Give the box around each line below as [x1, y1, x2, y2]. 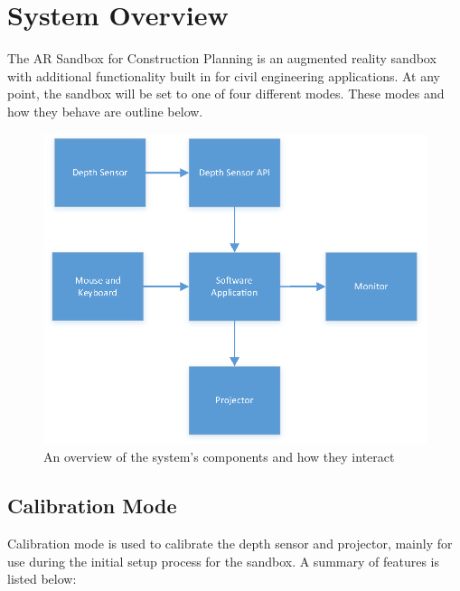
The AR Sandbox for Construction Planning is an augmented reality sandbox [7, 49, 437, 68]
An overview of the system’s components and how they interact [43, 447, 395, 466]
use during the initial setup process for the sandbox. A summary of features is [7, 551, 439, 570]
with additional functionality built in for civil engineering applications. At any [7, 66, 440, 85]
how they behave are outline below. [7, 101, 203, 120]
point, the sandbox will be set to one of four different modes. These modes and [7, 84, 445, 103]
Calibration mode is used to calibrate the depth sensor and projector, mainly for [7, 534, 453, 553]
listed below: [7, 569, 77, 588]
